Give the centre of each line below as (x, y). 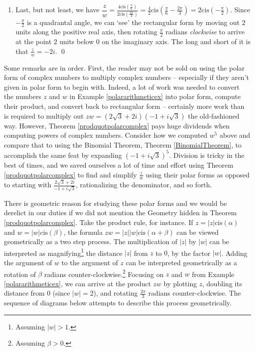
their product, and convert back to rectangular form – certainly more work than (124, 106)
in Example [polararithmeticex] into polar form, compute (155, 96)
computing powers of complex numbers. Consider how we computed (106, 135)
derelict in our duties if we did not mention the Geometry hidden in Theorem (120, 213)
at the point (33, 41)
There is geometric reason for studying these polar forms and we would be (115, 203)
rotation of (20, 274)
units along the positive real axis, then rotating (86, 32)
